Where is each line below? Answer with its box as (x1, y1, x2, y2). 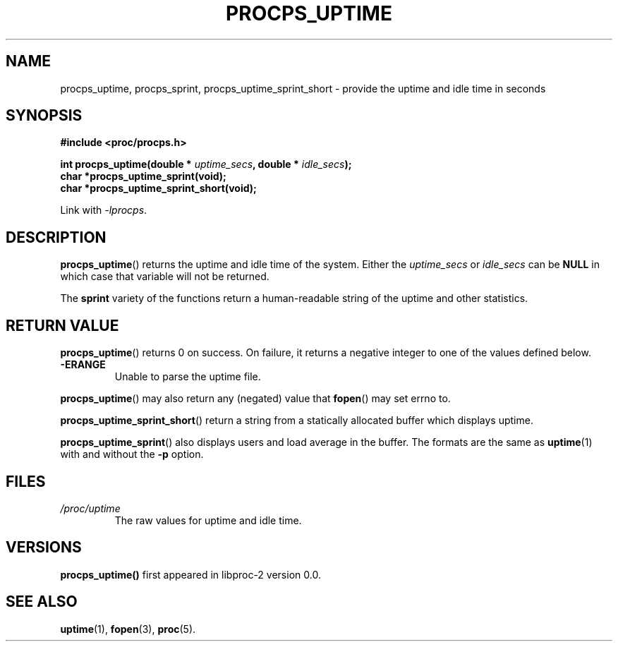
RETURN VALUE (6, 316, 119, 334)
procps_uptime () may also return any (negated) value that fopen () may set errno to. (60, 392, 451, 405)
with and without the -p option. (60, 448, 204, 461)
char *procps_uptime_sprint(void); (60, 170, 226, 183)
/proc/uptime (60, 502, 121, 514)
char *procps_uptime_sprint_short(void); (60, 182, 257, 195)
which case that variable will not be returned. (60, 270, 269, 283)
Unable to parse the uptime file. (114, 370, 261, 383)
